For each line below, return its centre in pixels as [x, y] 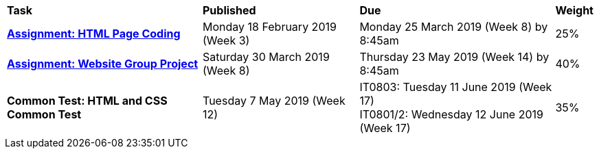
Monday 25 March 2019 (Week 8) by [454, 27]
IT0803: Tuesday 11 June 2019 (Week [456, 87]
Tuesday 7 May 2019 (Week [274, 101]
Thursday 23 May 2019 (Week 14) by [454, 57]
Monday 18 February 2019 [270, 27]
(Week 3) [226, 40]
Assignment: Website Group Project [103, 64]
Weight [574, 10]
